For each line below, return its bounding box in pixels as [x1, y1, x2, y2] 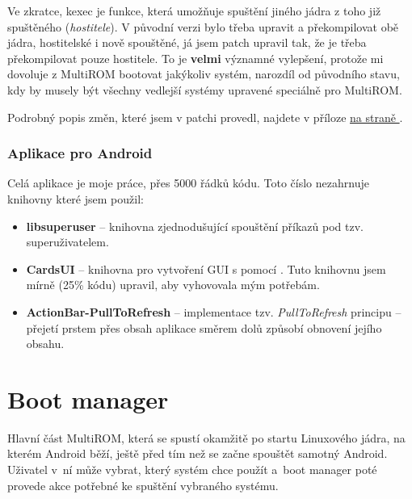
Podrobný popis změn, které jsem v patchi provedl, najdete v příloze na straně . [7, 108, 403, 125]
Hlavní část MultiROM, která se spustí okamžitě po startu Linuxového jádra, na [7, 429, 406, 446]
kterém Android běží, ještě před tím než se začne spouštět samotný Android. [7, 445, 388, 462]
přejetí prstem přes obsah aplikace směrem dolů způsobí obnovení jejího [26, 319, 382, 336]
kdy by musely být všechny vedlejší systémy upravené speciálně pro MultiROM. [7, 81, 402, 98]
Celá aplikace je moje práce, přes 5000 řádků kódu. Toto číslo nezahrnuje [7, 174, 369, 191]
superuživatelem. [26, 233, 109, 250]
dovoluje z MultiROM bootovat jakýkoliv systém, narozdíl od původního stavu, [7, 65, 400, 82]
